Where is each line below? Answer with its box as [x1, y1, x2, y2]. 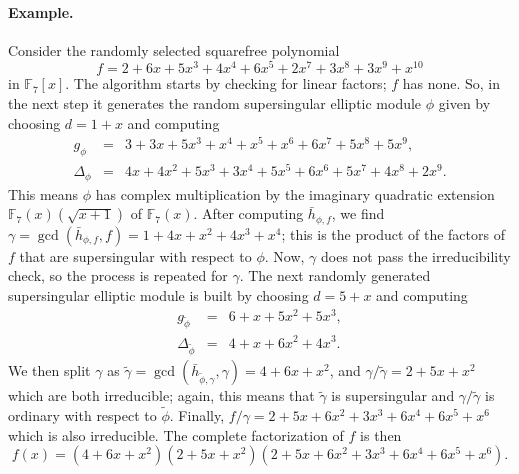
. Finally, [169, 405, 225, 426]
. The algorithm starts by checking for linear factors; [65, 73, 387, 94]
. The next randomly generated [239, 265, 431, 286]
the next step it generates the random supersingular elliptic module [8, 93, 422, 114]
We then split [8, 360, 91, 381]
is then [360, 424, 402, 445]
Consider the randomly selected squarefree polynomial [8, 39, 340, 60]
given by [438, 93, 491, 114]
